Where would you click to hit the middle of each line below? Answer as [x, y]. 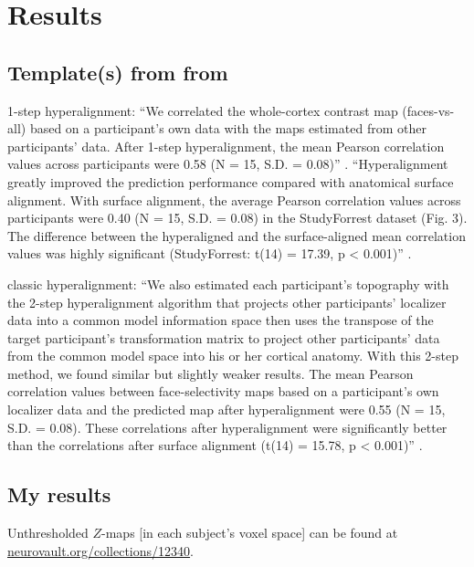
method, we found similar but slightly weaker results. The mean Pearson [211, 373]
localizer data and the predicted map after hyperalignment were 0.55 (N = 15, [226, 409]
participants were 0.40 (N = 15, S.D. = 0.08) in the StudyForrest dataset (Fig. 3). [237, 218]
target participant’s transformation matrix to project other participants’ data [224, 337]
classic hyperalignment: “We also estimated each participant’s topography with [228, 283]
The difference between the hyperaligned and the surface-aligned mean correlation [237, 235]
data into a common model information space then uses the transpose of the [221, 320]
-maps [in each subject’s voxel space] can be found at [250, 533]
